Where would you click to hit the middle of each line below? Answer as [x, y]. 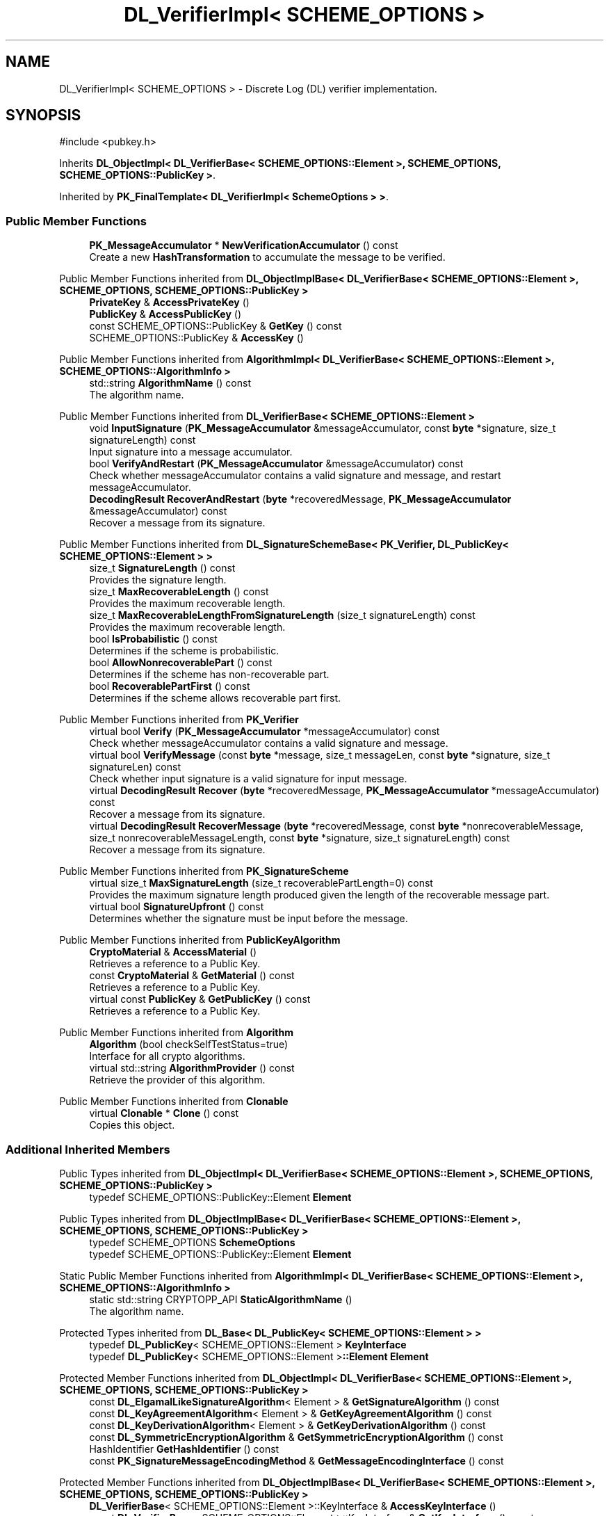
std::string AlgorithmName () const [170, 383]
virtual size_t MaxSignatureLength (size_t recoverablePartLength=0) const [261, 883]
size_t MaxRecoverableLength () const [179, 592]
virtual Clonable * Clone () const [164, 1113]
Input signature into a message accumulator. [191, 452]
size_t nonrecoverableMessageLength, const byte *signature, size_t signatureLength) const [300, 838]
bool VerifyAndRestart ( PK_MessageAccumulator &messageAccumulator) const [276, 464]
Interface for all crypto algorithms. [167, 1056]
